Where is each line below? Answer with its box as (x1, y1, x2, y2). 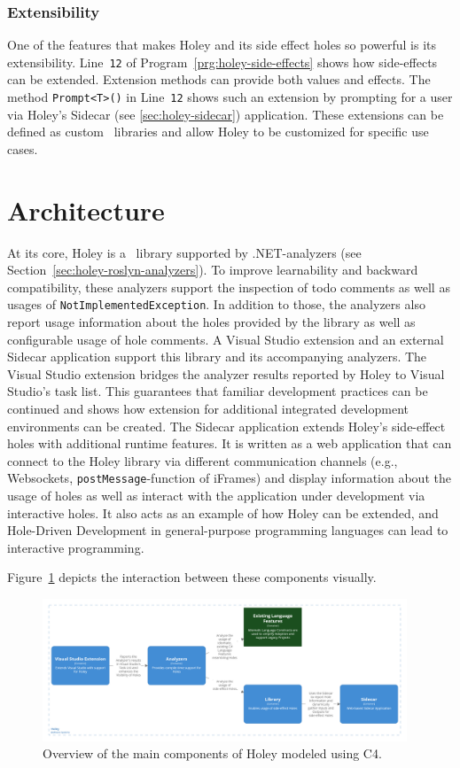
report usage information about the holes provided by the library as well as (7, 313, 416, 331)
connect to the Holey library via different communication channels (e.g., (7, 451, 398, 469)
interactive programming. (7, 538, 144, 556)
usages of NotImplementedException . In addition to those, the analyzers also (7, 295, 425, 314)
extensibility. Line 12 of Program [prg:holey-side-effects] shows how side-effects (7, 52, 438, 71)
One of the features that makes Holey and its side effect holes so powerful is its (7, 35, 437, 54)
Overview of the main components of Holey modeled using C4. (43, 744, 382, 763)
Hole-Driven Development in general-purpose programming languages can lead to (7, 521, 448, 539)
